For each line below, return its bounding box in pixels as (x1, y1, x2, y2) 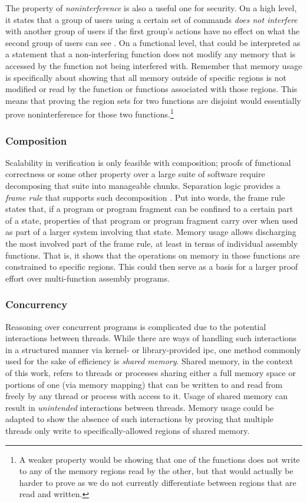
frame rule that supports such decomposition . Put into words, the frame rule (5, 191, 285, 203)
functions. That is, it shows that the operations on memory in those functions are (5, 249, 300, 261)
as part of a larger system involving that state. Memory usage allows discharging (5, 226, 296, 238)
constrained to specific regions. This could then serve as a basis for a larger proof (5, 260, 298, 273)
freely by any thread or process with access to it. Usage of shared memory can (5, 390, 288, 402)
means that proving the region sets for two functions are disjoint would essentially (5, 94, 301, 106)
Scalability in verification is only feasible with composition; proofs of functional (5, 156, 291, 168)
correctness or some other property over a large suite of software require (5, 168, 265, 180)
